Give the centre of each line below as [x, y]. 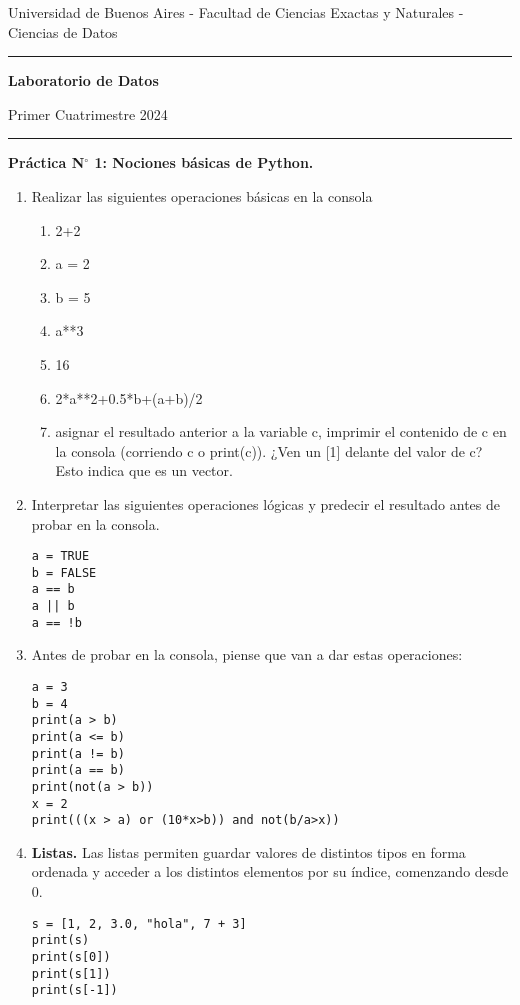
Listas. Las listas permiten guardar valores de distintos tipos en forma [248, 851]
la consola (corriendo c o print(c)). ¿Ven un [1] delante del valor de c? [269, 450]
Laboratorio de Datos [83, 80]
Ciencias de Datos [63, 31]
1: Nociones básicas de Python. [204, 162]
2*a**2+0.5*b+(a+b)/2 [129, 397]
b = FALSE [64, 572]
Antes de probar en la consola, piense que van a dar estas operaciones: [247, 654]
